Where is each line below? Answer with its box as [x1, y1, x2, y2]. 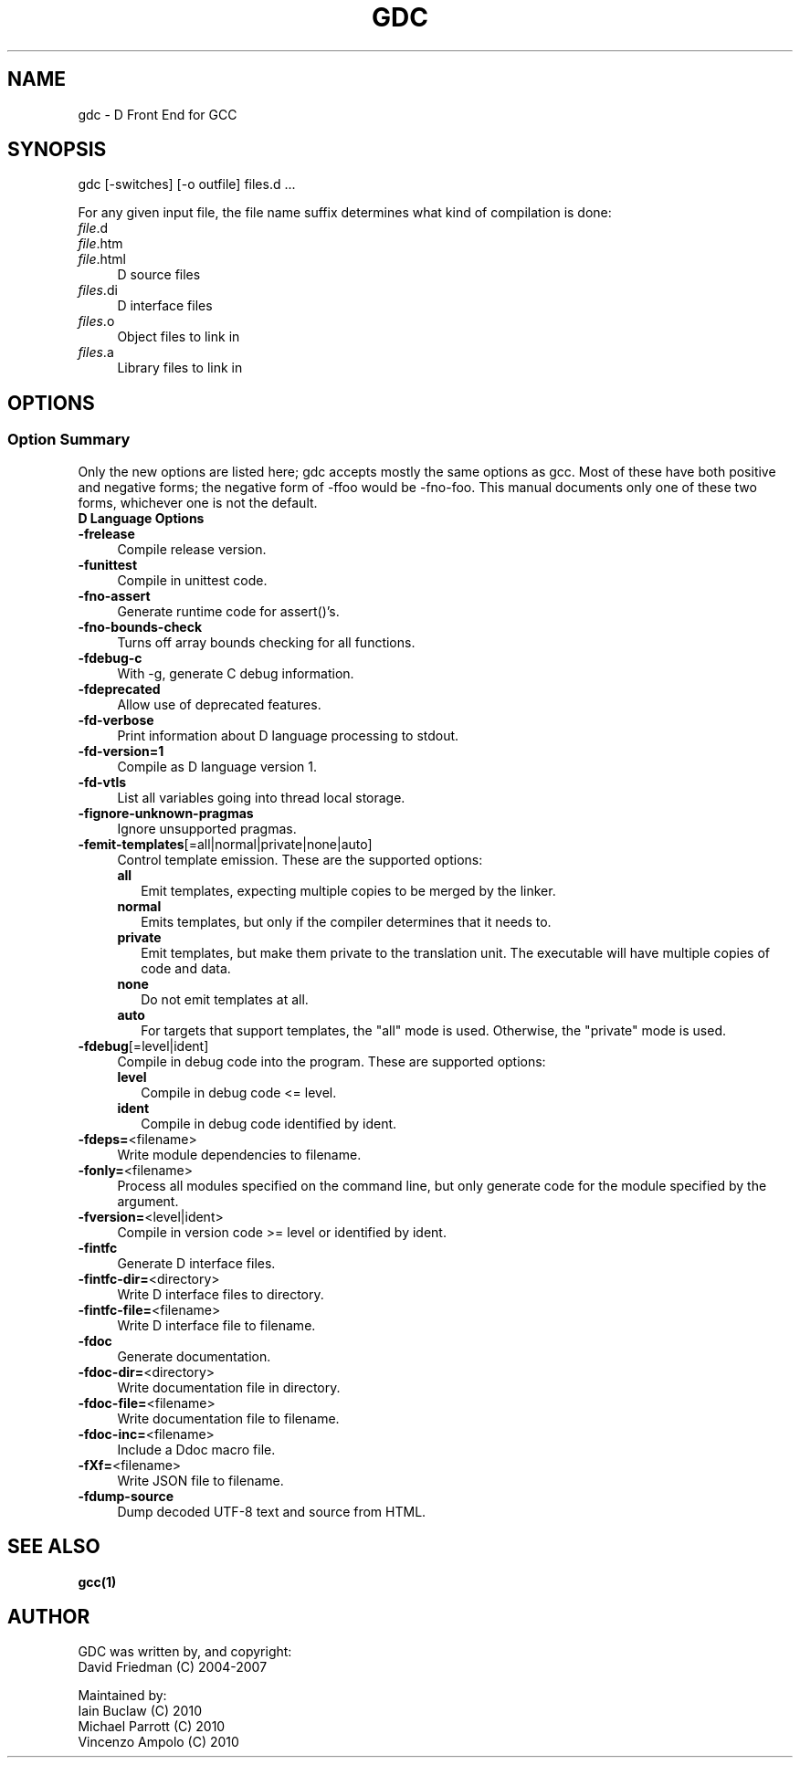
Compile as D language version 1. [117, 758, 318, 774]
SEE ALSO [7, 1535, 100, 1559]
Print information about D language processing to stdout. [117, 727, 459, 743]
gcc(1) [78, 1573, 117, 1590]
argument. [117, 1192, 179, 1209]
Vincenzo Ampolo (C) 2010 [78, 1734, 239, 1750]
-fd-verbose [78, 711, 154, 728]
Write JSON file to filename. [117, 1472, 284, 1488]
